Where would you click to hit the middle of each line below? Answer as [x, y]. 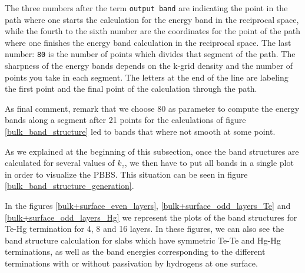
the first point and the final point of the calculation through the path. [131, 89]
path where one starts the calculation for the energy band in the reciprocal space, [152, 19]
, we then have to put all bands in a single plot [209, 163]
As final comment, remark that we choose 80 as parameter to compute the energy [152, 108]
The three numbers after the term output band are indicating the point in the [146, 8]
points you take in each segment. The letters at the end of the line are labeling [147, 77]
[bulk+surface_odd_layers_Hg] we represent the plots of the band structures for [151, 217]
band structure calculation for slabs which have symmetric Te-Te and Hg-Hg [143, 240]
